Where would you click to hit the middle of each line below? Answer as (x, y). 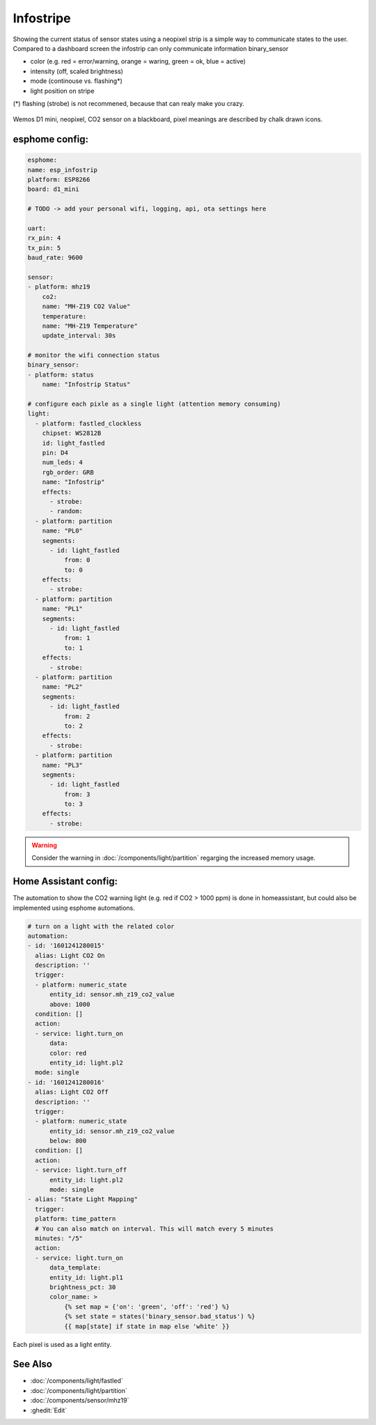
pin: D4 (55, 453)
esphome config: (50, 139)
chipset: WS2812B (72, 433)
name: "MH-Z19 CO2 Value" (86, 306)
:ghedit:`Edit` (49, 1410)
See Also (32, 1364)
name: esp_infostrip (62, 170)
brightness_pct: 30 (83, 1287)
